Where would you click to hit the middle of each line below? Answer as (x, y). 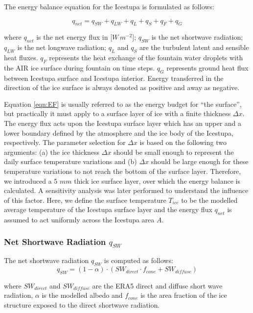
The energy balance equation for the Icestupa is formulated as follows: (109, 6)
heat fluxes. (21, 57)
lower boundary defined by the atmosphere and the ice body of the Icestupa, (119, 132)
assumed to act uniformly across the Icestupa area (79, 220)
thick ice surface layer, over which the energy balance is (157, 181)
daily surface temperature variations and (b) (70, 161)
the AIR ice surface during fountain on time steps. (80, 67)
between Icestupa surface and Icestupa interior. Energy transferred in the (114, 78)
